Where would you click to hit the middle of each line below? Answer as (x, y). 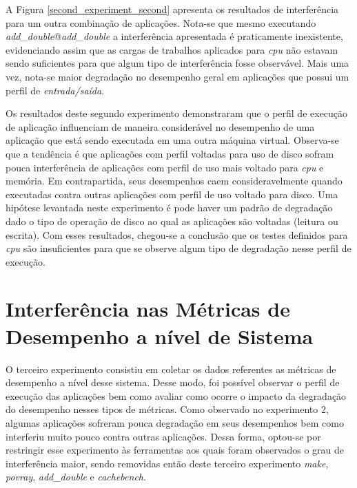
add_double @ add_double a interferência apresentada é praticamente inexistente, (174, 36)
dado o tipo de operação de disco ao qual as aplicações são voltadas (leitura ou (172, 221)
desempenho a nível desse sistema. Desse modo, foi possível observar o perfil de (173, 382)
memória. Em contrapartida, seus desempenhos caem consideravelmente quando (174, 181)
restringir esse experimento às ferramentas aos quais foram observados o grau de (175, 450)
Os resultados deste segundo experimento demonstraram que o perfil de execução (177, 113)
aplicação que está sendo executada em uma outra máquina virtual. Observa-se (172, 140)
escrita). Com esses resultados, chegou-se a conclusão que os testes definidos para (177, 234)
